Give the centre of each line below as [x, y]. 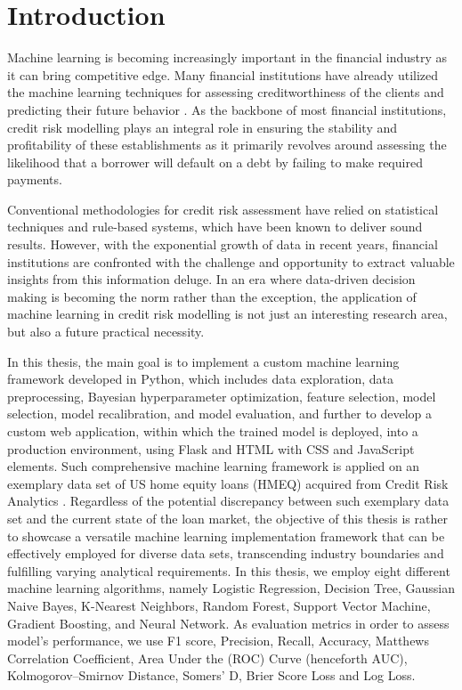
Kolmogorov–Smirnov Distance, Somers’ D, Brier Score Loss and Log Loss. [211, 675]
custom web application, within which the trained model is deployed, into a [213, 431]
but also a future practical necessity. [106, 332]
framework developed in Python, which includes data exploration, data [201, 379]
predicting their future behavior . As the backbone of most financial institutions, [227, 109]
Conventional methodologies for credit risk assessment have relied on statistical [223, 209]
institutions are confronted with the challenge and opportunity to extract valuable [231, 261]
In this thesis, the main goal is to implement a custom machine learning [203, 361]
